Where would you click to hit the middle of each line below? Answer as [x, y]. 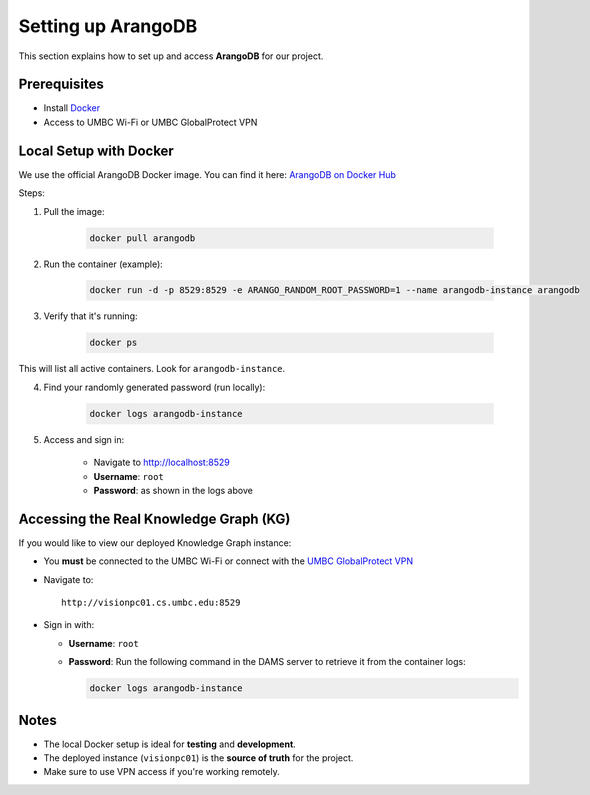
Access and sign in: [84, 439]
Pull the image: [74, 211]
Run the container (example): [103, 264]
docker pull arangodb [142, 238]
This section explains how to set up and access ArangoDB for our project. [171, 56]
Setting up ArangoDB [108, 26]
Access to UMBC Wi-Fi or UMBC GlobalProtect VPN [150, 122]
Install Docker [71, 108]
